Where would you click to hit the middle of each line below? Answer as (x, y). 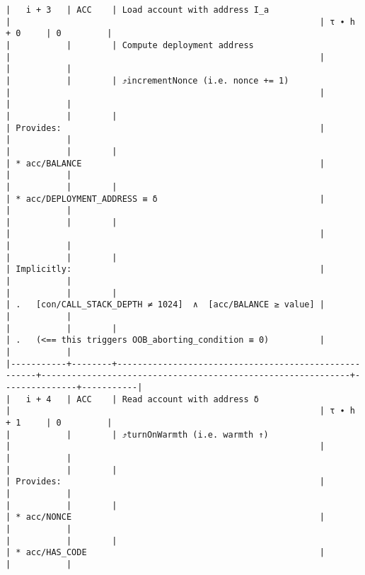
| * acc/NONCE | (166, 517)
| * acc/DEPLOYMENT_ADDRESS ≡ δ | (166, 199)
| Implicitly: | (166, 269)
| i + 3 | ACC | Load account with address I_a (138, 10)
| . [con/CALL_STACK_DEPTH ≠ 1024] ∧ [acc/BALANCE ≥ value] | (166, 305)
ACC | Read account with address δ (168, 399)
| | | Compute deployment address (130, 45)
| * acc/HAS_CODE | (166, 553)
